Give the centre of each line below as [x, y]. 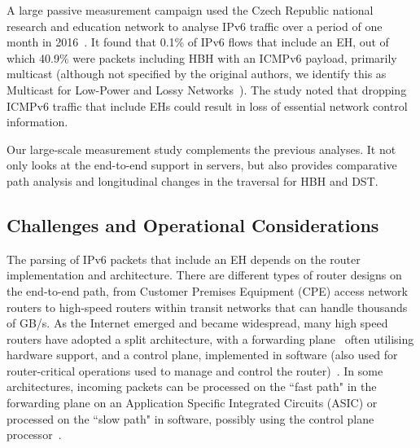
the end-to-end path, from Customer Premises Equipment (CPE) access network [207, 290]
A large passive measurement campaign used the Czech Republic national [190, 10]
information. [37, 122]
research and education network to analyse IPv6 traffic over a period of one [195, 26]
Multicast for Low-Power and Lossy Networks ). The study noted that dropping [207, 89]
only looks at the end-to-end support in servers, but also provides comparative [202, 165]
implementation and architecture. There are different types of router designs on [204, 275]
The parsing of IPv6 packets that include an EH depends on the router [184, 259]
